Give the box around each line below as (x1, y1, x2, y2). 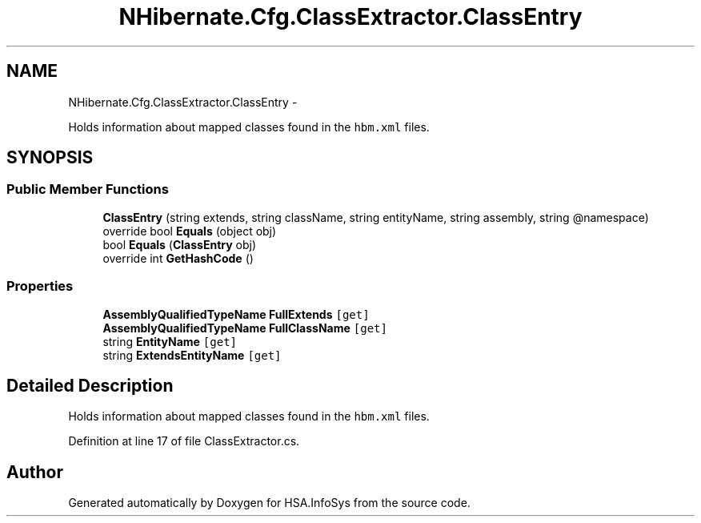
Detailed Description (6, 375, 174, 396)
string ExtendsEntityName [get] (102, 348, 282, 362)
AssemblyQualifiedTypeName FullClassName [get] (102, 320, 387, 335)
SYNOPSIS (6, 147, 94, 168)
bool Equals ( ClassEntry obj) (102, 237, 257, 251)
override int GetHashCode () (102, 251, 254, 265)
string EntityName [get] (102, 334, 237, 348)
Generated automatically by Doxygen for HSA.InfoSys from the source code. (68, 496, 471, 510)
